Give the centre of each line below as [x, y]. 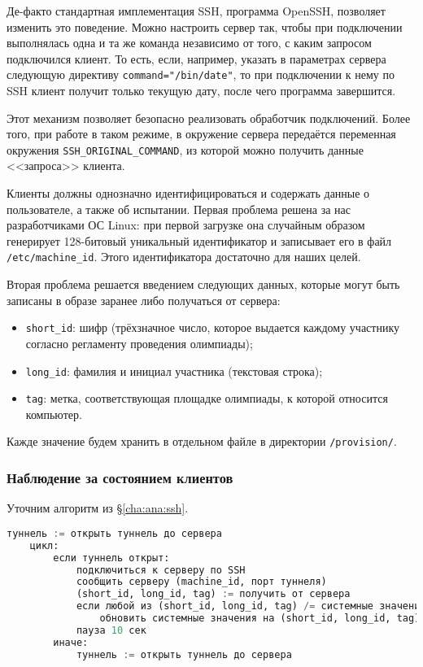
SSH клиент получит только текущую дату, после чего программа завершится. [201, 91]
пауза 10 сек [111, 630]
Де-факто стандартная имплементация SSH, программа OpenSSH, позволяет [196, 11]
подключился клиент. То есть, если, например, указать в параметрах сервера [196, 58]
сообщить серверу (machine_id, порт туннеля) [201, 582]
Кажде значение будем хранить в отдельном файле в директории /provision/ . [202, 441]
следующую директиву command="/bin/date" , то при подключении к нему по [201, 74]
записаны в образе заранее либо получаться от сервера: [144, 300]
